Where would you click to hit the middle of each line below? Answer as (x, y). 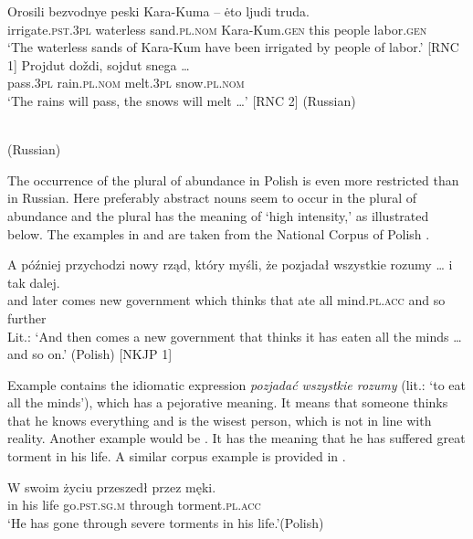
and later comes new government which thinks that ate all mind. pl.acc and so (226, 300)
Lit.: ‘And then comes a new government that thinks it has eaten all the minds (228, 336)
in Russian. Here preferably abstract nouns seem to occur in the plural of (212, 198)
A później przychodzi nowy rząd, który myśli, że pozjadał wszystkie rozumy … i (230, 264)
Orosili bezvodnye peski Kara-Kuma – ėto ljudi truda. (158, 11)
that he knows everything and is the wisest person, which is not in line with (220, 420)
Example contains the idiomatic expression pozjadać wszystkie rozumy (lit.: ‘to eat (237, 384)
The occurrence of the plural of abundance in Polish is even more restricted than (233, 180)
